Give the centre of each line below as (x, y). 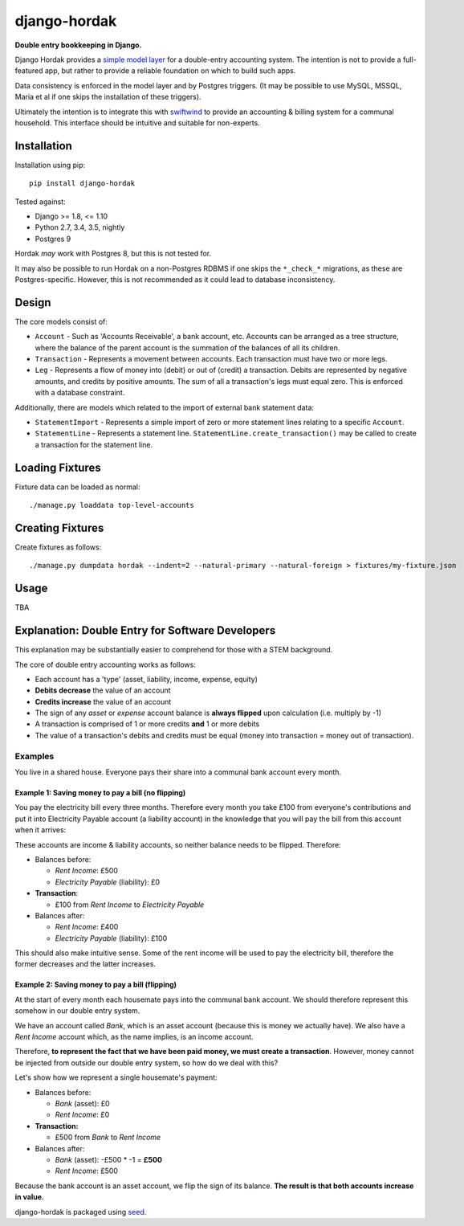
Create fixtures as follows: (58, 547)
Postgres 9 (53, 239)
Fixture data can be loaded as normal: (77, 487)
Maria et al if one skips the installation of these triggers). (108, 97)
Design (33, 302)
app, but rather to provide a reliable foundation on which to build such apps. (170, 71)
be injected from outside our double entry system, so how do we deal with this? (147, 1063)
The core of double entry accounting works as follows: (105, 664)
